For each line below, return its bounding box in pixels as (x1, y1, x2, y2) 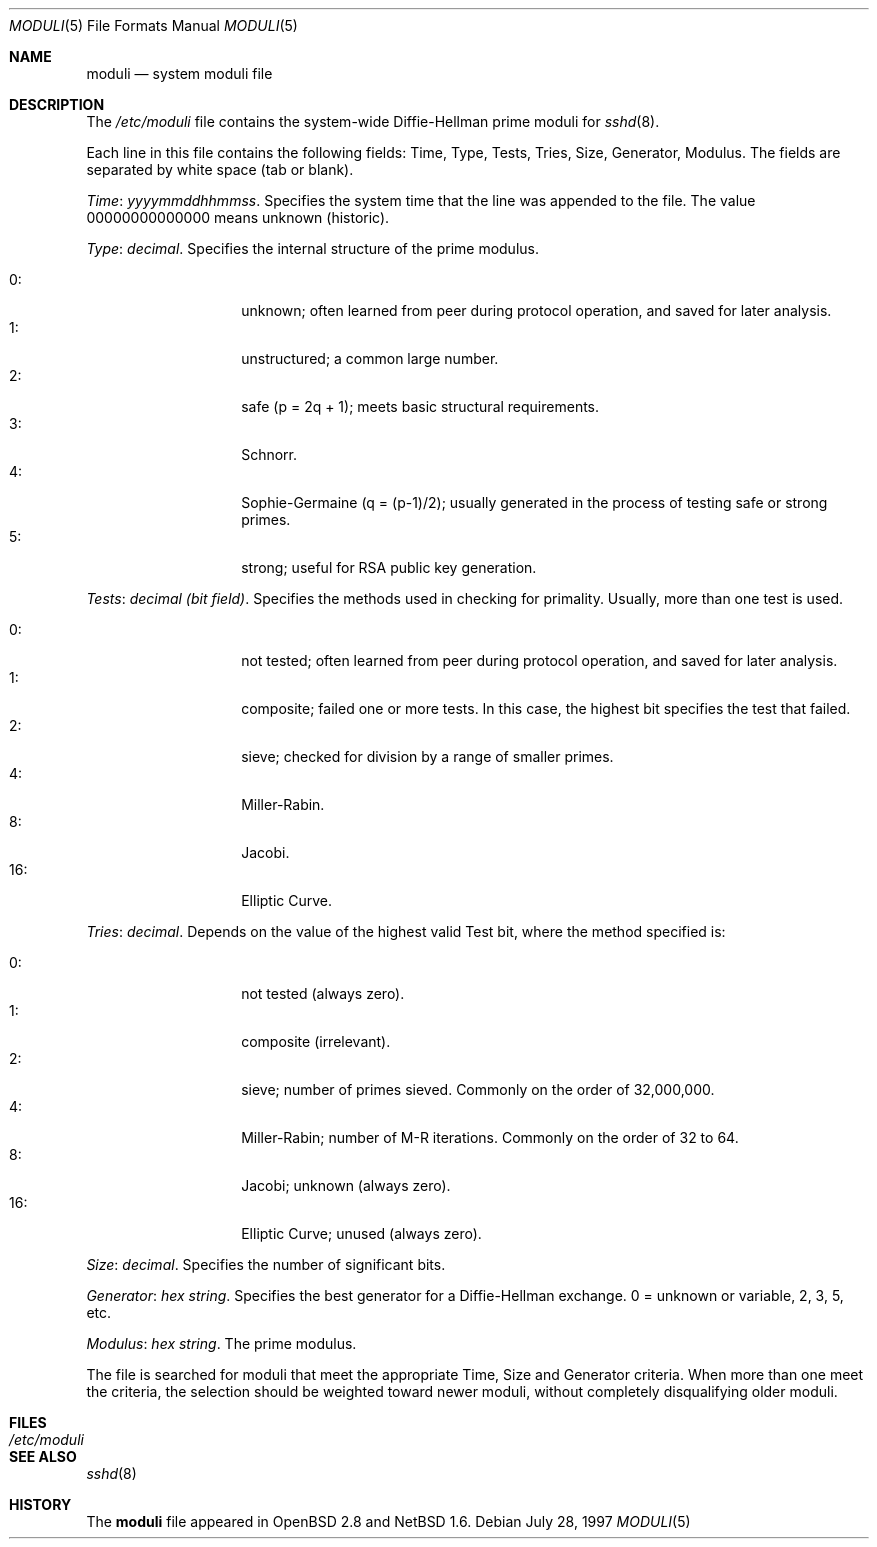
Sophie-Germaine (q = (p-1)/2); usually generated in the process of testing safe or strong (241, 494, 828, 511)
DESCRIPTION (9, 96, 105, 113)
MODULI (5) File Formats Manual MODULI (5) (9, 17, 298, 34)
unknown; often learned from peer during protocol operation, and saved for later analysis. (241, 302, 832, 319)
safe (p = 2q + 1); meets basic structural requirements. (241, 398, 600, 415)
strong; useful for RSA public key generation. (241, 559, 537, 576)
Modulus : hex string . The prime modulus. (86, 1335, 357, 1352)
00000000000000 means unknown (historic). (86, 209, 390, 226)
